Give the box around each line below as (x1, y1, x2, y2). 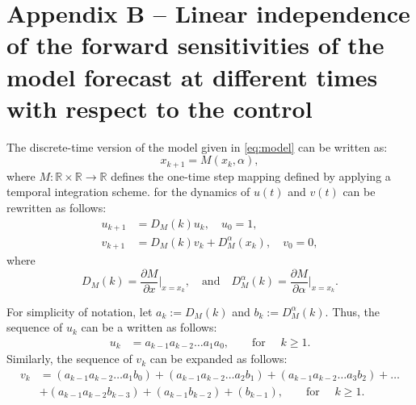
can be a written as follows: (81, 319, 217, 336)
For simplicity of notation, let (6, 303, 153, 319)
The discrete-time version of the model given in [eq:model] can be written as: (6, 138, 388, 155)
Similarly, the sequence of (6, 350, 132, 367)
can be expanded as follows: (149, 350, 288, 367)
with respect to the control (6, 91, 313, 124)
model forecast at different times (6, 60, 378, 93)
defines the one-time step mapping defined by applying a (111, 167, 391, 184)
